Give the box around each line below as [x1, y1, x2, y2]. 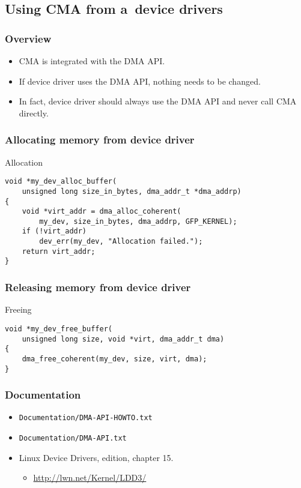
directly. [19, 106, 49, 119]
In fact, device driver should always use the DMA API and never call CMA [19, 95, 297, 107]
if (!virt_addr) [22, 227, 87, 236]
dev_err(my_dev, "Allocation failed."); [39, 237, 203, 246]
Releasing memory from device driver [5, 280, 191, 295]
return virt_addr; [22, 247, 96, 256]
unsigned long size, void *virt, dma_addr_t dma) [22, 334, 225, 343]
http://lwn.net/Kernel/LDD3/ [33, 471, 147, 484]
